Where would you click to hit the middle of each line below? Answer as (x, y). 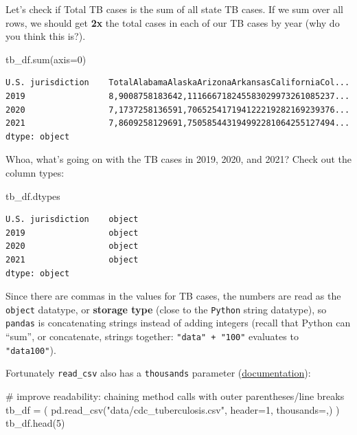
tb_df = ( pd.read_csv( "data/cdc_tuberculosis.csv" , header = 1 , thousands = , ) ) (173, 409)
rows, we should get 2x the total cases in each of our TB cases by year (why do (173, 22)
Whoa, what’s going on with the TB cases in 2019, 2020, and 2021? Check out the (178, 159)
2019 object (72, 233)
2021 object (72, 259)
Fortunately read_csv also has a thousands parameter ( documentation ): (158, 373)
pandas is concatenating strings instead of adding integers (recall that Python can (178, 323)
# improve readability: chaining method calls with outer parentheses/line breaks (175, 395)
